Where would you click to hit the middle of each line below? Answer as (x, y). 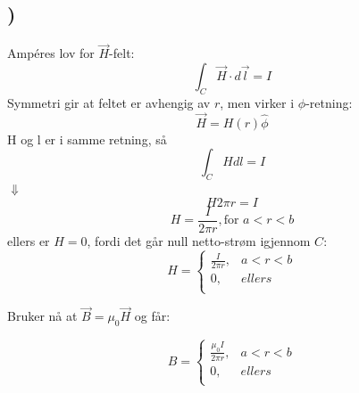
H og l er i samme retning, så (87, 139)
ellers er (29, 240)
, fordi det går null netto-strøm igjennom (199, 240)
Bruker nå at (42, 316)
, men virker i (257, 102)
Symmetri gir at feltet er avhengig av (109, 102)
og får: (152, 316)
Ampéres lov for (51, 53)
